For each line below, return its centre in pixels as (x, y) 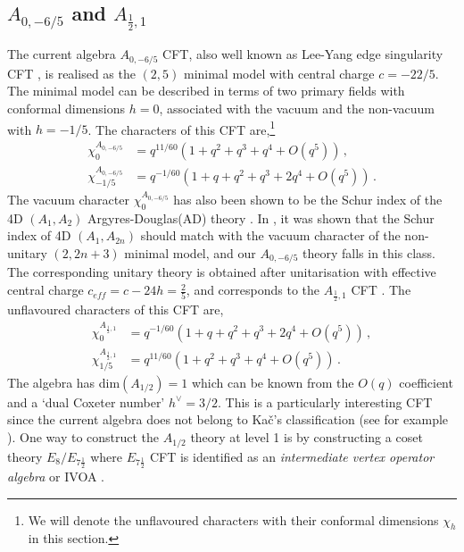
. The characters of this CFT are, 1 (182, 128)
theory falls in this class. (369, 253)
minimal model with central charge (279, 73)
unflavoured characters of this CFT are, (116, 309)
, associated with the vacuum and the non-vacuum (297, 109)
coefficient (426, 382)
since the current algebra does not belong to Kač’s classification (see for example (228, 419)
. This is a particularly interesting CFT (325, 401)
